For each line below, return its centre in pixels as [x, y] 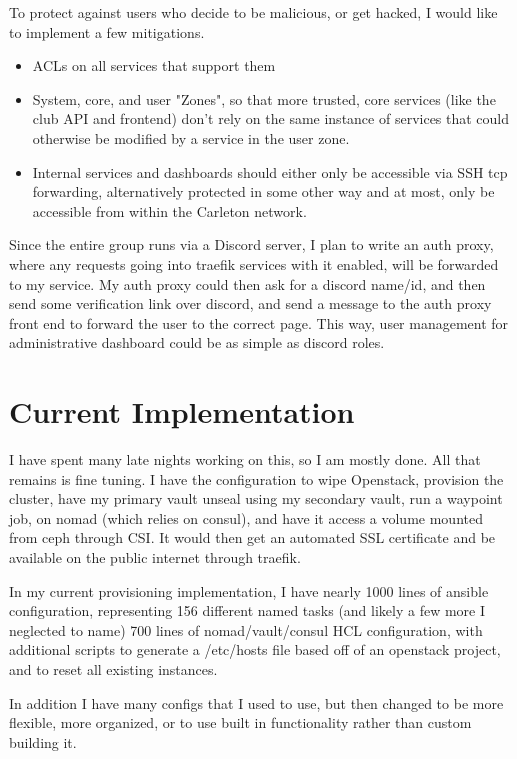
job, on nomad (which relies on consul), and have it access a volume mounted [246, 517]
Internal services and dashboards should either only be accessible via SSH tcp [270, 171]
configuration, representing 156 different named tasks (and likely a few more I [247, 610]
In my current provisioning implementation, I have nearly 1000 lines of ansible [249, 590]
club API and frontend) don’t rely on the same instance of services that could [271, 118]
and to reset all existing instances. [113, 668]
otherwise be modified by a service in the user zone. [191, 137]
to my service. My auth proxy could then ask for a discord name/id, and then [247, 283]
